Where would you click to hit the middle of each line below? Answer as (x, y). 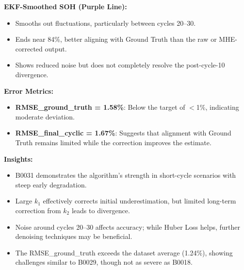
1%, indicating (218, 107)
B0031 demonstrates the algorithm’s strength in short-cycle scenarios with (126, 175)
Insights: (18, 159)
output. (56, 48)
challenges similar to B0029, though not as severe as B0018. (104, 262)
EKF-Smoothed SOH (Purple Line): (65, 6)
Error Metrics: (29, 91)
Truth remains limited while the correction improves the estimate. (113, 142)
